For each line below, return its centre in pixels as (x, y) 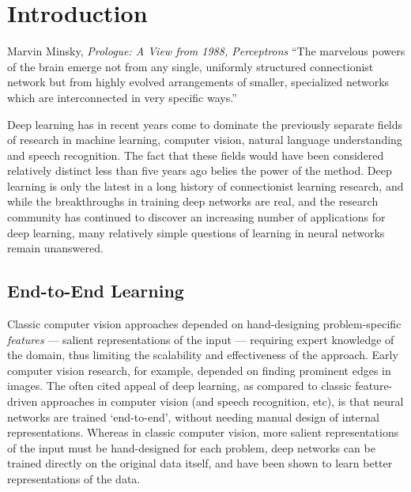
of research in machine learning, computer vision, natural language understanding (205, 140)
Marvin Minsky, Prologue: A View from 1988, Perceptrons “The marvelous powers (206, 51)
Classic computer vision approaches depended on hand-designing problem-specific (204, 324)
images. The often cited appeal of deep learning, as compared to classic (179, 386)
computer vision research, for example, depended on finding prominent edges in (199, 370)
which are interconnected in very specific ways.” (122, 97)
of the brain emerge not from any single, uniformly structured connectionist (190, 66)
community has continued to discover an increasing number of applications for (196, 217)
